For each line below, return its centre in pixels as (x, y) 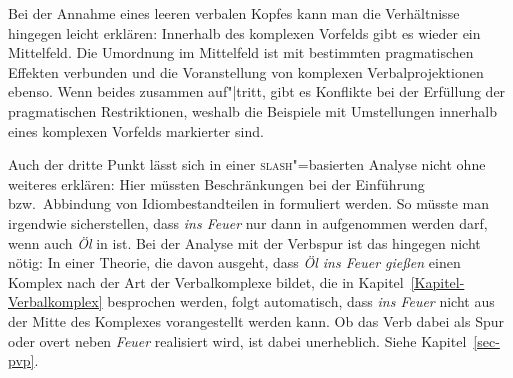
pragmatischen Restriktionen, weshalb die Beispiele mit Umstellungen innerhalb (252, 110)
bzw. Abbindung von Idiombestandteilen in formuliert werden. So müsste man (249, 203)
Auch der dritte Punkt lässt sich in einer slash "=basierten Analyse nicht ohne (247, 164)
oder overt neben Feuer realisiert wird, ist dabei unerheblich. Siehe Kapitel (237, 340)
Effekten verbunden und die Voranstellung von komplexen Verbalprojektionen (246, 71)
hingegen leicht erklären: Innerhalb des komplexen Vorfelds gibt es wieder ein (244, 32)
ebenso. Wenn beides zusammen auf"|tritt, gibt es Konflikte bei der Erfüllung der (257, 91)
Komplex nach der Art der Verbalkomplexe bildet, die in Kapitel (206, 281)
